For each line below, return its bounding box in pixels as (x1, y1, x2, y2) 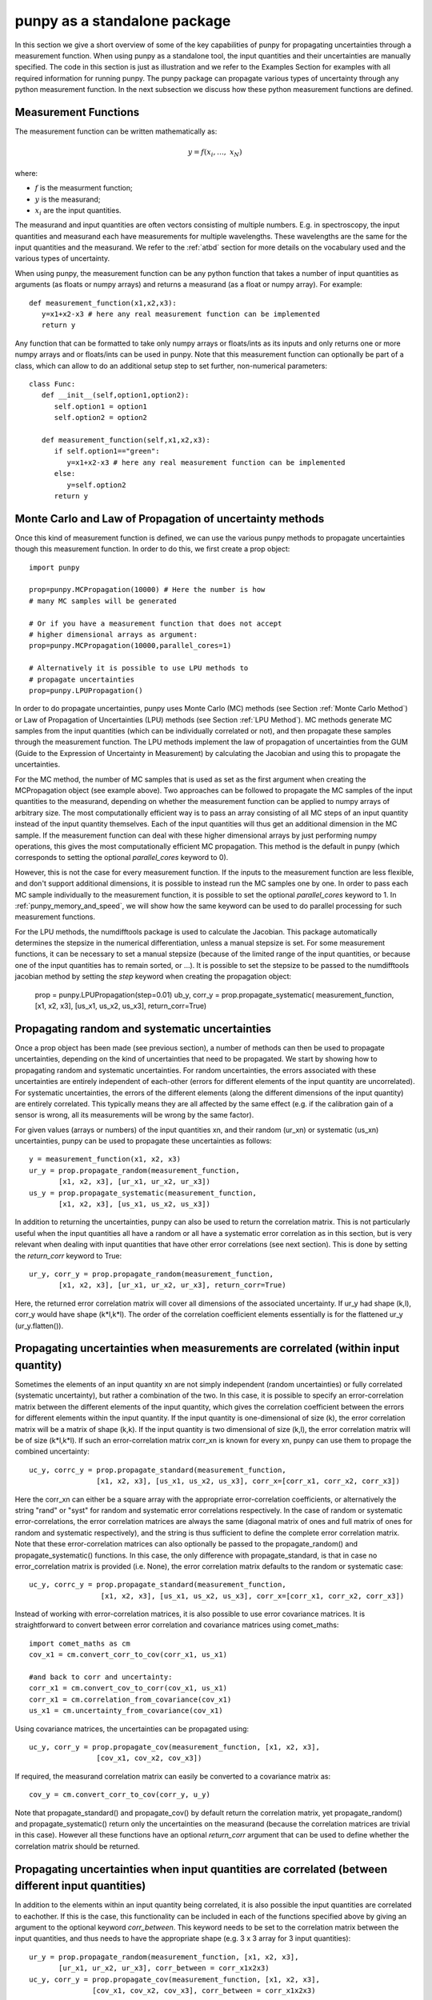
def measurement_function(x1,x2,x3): (29, 298, 178, 307)
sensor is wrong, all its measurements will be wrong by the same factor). (14, 1110, 254, 1120)
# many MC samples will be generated (29, 596, 178, 606)
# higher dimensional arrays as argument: (29, 630, 198, 639)
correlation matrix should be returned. (14, 1841, 140, 1851)
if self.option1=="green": (54, 446, 160, 456)
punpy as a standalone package (14, 12, 231, 30)
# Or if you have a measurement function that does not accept (29, 618, 282, 628)
